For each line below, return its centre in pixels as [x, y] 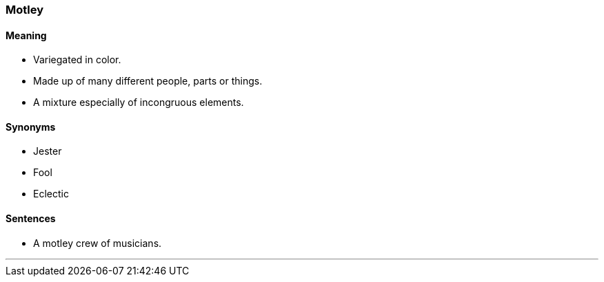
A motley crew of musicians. [98, 243]
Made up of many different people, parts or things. [148, 81]
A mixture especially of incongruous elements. [139, 102]
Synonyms [31, 127]
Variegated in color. [77, 60]
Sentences [31, 219]
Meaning [26, 35]
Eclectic [51, 194]
